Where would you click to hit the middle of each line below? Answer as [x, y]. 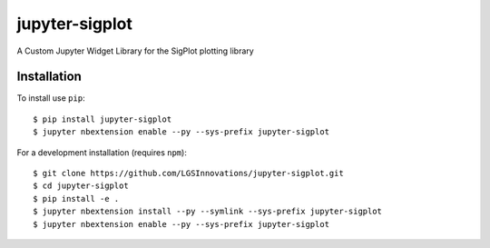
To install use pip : [51, 98]
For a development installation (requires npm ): [102, 152]
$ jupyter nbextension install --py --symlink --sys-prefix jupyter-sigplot [208, 212]
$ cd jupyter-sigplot [81, 186]
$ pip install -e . [76, 198]
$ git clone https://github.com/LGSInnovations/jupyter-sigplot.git [188, 174]
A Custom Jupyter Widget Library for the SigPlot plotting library [135, 51]
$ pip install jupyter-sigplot [103, 119]
